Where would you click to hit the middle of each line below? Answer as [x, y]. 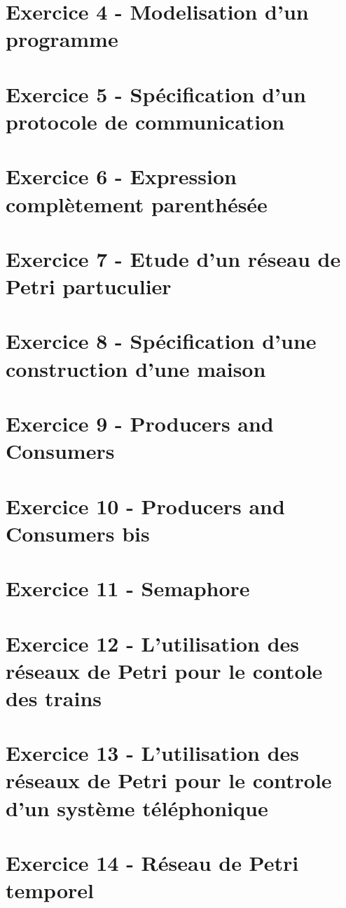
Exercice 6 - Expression [121, 176]
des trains [54, 697]
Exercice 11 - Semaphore [128, 588]
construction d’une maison [136, 368]
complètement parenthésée [137, 204]
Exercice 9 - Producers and [140, 423]
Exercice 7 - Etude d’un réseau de [173, 258]
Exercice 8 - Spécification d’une [161, 341]
